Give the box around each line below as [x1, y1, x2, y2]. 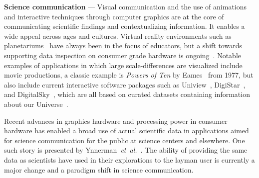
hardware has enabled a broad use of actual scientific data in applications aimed [4, 125, 249, 136]
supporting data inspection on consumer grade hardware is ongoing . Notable [4, 50, 242, 60]
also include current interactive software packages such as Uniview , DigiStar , [4, 79, 246, 89]
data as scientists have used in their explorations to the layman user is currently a [4, 154, 255, 165]
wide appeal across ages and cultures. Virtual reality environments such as [4, 30, 232, 41]
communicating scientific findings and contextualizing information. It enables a [4, 21, 245, 31]
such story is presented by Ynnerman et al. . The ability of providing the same [4, 145, 248, 155]
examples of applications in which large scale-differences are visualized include [4, 60, 243, 70]
